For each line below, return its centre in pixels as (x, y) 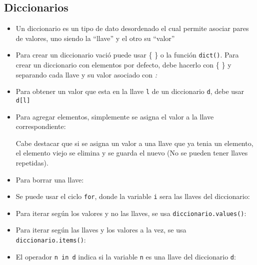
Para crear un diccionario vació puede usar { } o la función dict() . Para (127, 55)
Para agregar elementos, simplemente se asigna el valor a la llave (115, 116)
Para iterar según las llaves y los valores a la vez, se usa (101, 230)
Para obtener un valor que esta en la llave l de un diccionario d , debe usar (130, 91)
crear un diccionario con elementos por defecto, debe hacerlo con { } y (123, 65)
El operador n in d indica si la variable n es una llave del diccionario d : (126, 256)
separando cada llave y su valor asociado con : (86, 74)
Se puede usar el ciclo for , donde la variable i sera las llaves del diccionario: (133, 196)
